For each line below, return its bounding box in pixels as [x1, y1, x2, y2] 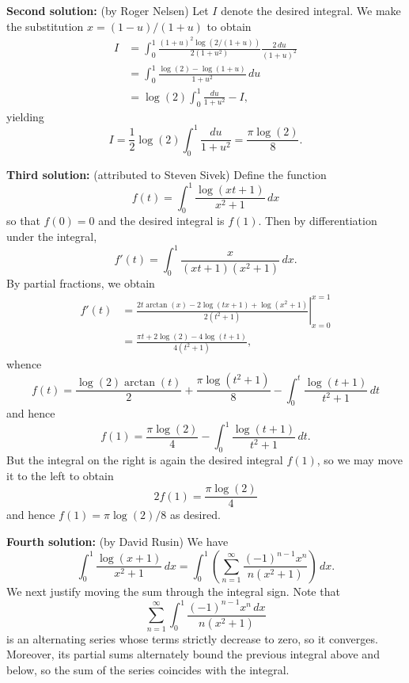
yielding [6, 108, 44, 124]
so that [6, 212, 40, 229]
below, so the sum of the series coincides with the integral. [6, 661, 290, 677]
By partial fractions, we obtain [6, 274, 155, 291]
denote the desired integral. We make [221, 2, 401, 18]
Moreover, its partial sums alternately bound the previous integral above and [6, 646, 380, 662]
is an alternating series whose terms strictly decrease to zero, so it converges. [6, 630, 378, 647]
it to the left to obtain [6, 467, 114, 483]
